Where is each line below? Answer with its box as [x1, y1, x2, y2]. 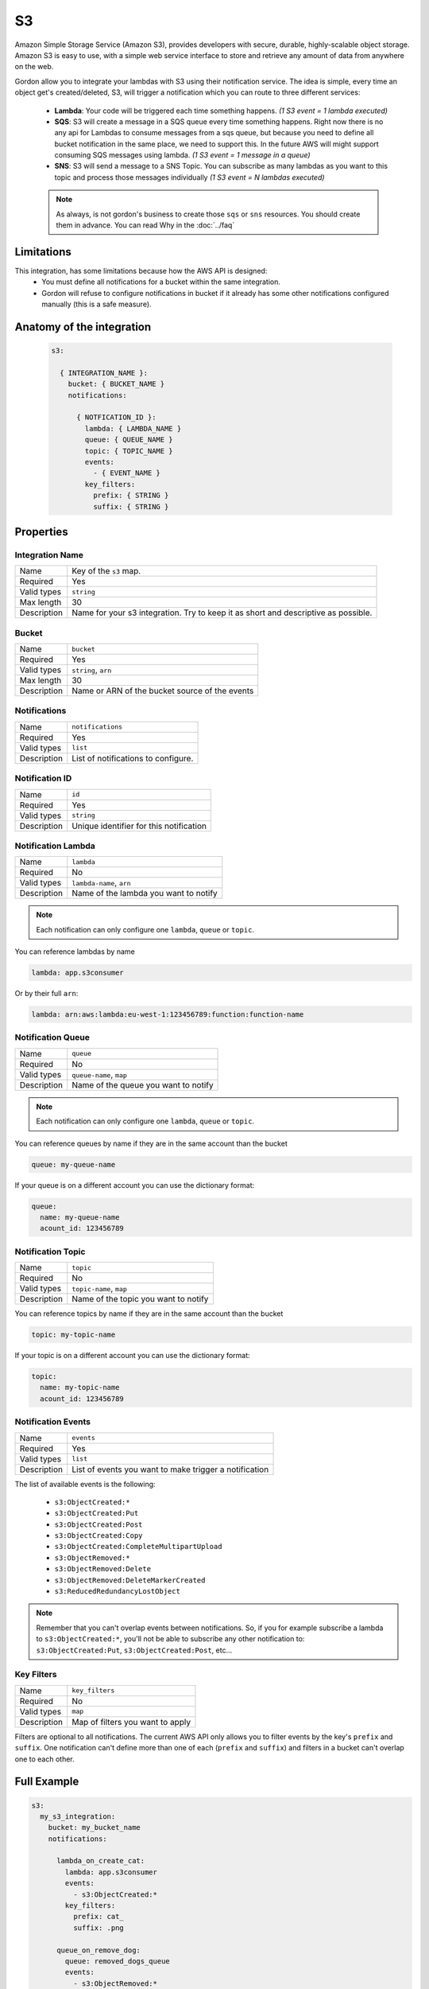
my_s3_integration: [40, 1812, 116, 1821]
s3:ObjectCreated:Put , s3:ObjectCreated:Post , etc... [36, 1645, 233, 1655]
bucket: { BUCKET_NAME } [68, 380, 165, 389]
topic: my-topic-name [31, 1330, 116, 1340]
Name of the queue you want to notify [71, 1079, 214, 1090]
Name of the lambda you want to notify [71, 888, 218, 899]
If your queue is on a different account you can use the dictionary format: [14, 1180, 254, 1189]
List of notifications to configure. [71, 753, 194, 764]
